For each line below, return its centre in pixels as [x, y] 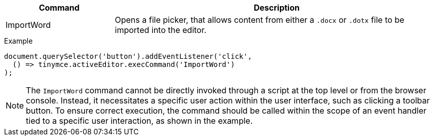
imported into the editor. [161, 30]
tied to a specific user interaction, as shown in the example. [139, 121]
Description [277, 8]
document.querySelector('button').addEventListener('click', [128, 56]
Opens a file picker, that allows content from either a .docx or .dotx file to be [260, 20]
